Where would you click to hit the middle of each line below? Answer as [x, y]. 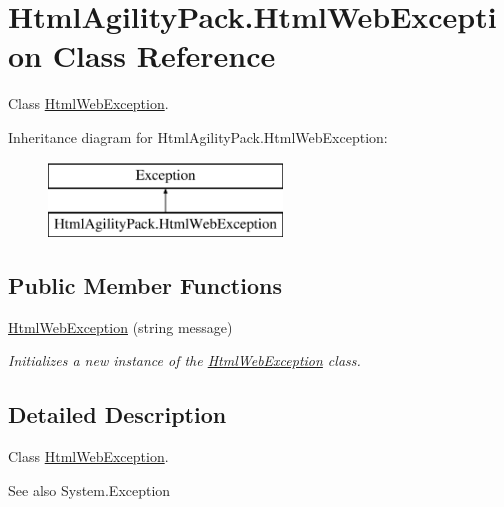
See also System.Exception [89, 489]
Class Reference [164, 55]
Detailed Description [117, 414]
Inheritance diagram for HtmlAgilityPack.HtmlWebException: [198, 136]
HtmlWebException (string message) [120, 326]
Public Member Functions [145, 285]
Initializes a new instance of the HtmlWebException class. [184, 360]
